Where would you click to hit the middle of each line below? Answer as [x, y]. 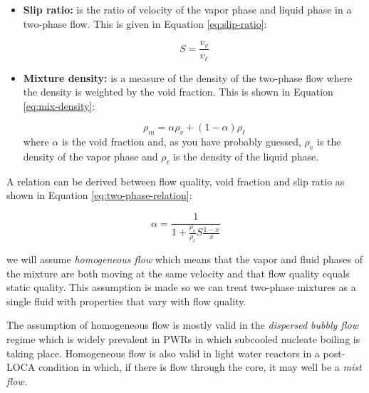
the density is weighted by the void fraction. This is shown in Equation [178, 92]
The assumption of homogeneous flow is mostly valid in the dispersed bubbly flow [182, 325]
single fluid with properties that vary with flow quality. [126, 301]
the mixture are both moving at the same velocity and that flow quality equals [178, 273]
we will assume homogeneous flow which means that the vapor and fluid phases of [185, 259]
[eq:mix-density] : [59, 105]
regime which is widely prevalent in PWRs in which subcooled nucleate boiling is [183, 338]
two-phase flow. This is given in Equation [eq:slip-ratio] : [145, 23]
